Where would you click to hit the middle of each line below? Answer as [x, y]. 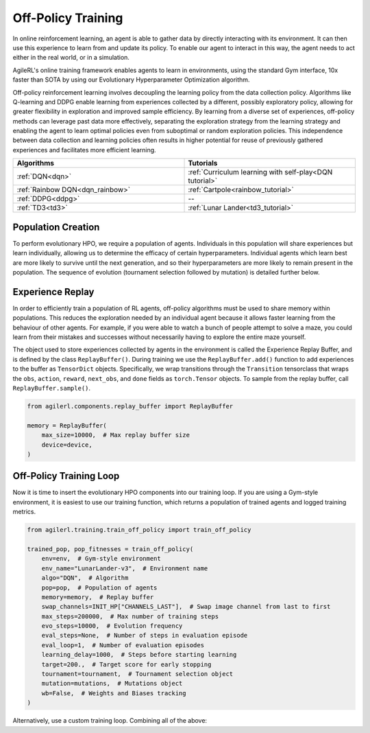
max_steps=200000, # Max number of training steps [130, 616]
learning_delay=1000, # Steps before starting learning [139, 655]
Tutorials [203, 163]
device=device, [67, 445]
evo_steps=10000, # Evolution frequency [112, 626]
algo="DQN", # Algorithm [85, 578]
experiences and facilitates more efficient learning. [85, 150]
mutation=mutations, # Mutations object [112, 684]
